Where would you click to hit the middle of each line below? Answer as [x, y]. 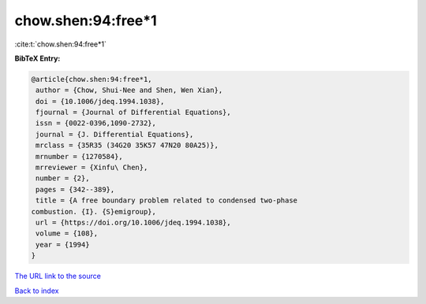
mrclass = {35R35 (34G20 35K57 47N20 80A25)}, [127, 145]
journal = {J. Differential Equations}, [115, 134]
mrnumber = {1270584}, [80, 156]
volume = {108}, [67, 234]
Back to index [37, 291]
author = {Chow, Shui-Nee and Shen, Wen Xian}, [129, 90]
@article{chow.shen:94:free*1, [92, 79]
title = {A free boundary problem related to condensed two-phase [167, 200]
